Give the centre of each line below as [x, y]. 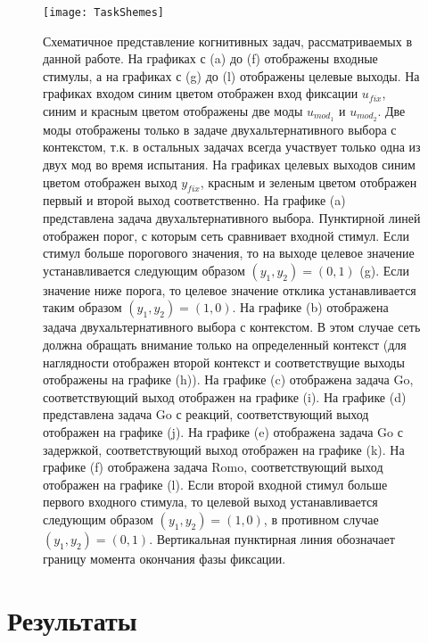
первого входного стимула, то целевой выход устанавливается [210, 502]
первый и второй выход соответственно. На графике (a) [194, 200]
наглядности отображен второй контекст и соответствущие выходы [224, 362]
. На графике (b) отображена [310, 307]
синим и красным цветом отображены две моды [173, 111]
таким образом [82, 307]
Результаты [72, 619]
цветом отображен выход [110, 181]
